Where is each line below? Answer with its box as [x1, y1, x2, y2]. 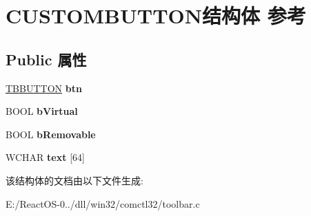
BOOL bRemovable [6, 127, 96, 141]
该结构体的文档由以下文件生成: [6, 173, 143, 187]
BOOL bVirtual [6, 104, 78, 118]
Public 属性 [6, 48, 87, 69]
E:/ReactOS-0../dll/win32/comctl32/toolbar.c [6, 196, 200, 210]
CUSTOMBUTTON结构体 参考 [6, 1, 306, 30]
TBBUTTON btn [6, 80, 82, 95]
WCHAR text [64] [6, 150, 85, 164]
